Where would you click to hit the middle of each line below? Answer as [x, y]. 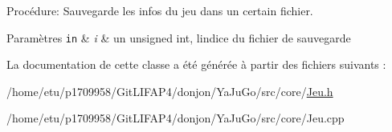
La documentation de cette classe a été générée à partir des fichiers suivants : [196, 64]
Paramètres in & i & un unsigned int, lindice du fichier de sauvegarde [179, 37]
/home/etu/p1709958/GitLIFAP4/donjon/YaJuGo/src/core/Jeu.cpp [176, 118]
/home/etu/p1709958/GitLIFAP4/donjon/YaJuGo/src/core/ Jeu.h [170, 91]
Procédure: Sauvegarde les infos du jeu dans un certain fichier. [160, 10]
